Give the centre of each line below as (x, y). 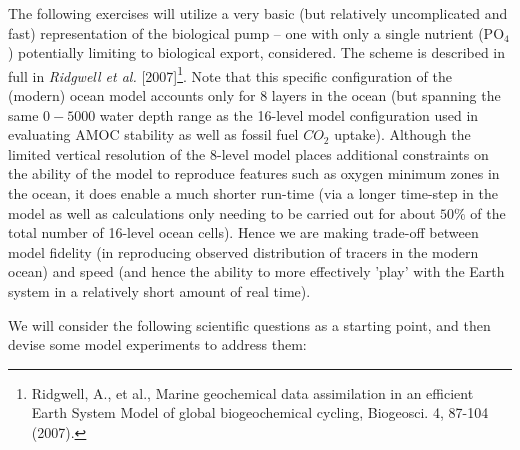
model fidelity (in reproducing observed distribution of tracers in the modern (243, 251)
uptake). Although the (402, 134)
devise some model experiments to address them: (157, 344)
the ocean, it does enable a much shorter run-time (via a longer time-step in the (253, 193)
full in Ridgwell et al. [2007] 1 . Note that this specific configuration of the (230, 74)
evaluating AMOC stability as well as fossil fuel (153, 134)
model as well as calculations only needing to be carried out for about (222, 212)
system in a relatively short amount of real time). (159, 290)
